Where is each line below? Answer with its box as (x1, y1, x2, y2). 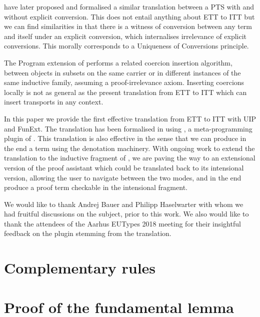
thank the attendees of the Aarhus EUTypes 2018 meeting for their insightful (4, 218, 241, 228)
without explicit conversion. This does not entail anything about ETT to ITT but (4, 11, 255, 21)
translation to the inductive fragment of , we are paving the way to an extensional (4, 152, 255, 163)
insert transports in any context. (4, 96, 103, 107)
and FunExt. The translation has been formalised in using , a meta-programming (4, 123, 252, 133)
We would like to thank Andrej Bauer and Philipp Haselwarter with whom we (4, 198, 243, 209)
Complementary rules (4, 257, 156, 278)
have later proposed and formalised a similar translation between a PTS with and (4, 1, 254, 11)
